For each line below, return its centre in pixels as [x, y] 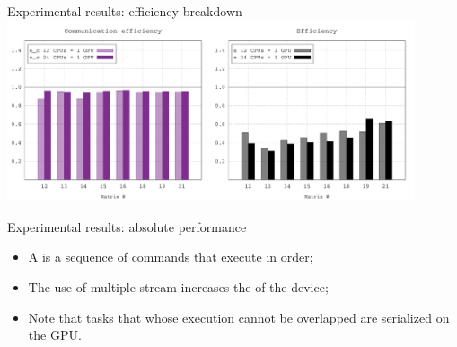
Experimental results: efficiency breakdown [125, 11]
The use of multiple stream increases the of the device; [178, 286]
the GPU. [55, 335]
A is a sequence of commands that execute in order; [171, 257]
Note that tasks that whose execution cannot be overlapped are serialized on [239, 317]
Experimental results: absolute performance [127, 226]
